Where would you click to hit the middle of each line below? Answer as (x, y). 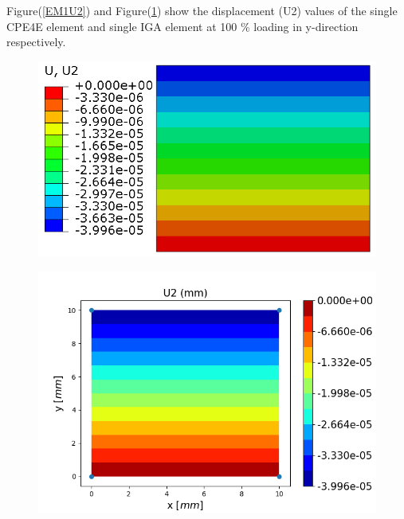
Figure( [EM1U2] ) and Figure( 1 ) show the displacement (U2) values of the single (202, 10)
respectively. (36, 42)
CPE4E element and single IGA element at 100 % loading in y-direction (182, 26)
